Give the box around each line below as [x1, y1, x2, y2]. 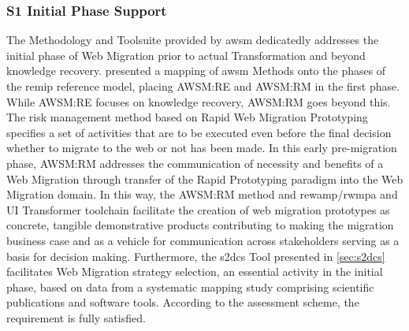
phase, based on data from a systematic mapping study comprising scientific [6, 278, 374, 295]
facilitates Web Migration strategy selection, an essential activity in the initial [6, 263, 383, 280]
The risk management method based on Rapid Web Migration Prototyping [6, 109, 368, 125]
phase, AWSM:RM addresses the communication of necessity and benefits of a [6, 154, 384, 171]
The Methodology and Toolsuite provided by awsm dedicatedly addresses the [6, 32, 379, 48]
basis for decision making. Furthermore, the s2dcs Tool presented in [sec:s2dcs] [6, 247, 385, 264]
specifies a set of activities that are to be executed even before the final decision [6, 124, 392, 140]
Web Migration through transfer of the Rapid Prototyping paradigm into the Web [6, 170, 403, 187]
